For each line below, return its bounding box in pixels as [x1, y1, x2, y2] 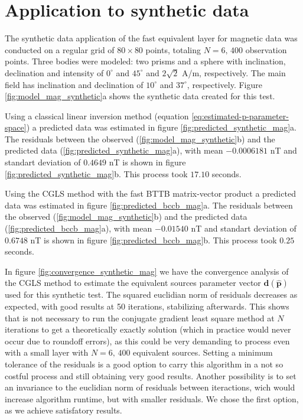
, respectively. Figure [187, 78, 262, 90]
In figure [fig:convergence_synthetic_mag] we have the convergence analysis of [5, 265, 289, 277]
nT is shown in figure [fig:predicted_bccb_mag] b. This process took [30, 233, 277, 246]
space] [5, 121, 27, 134]
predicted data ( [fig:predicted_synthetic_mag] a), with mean [5, 144, 223, 157]
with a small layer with [5, 346, 89, 359]
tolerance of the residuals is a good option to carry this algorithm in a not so [5, 357, 284, 370]
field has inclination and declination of [5, 78, 144, 90]
